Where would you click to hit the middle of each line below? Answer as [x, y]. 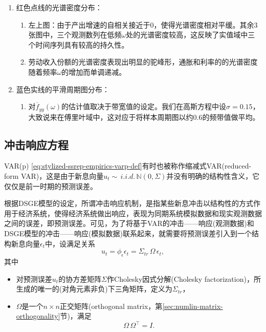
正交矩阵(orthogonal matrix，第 [111, 306]
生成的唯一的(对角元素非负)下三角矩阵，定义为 [94, 289]
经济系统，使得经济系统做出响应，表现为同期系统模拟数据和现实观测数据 [140, 213]
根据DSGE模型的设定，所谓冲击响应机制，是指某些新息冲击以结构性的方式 [129, 203]
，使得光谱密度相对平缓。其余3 [206, 24]
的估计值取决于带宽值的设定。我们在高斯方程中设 [144, 106]
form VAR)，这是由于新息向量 [54, 176]
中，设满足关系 [70, 243]
